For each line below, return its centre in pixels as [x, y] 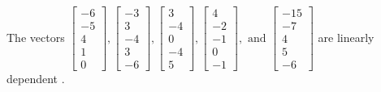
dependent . [36, 79]
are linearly [346, 37]
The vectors [36, 37]
